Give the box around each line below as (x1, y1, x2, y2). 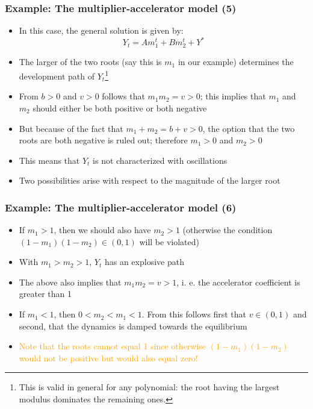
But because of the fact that (19, 122, 123, 134)
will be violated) (139, 235, 199, 248)
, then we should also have (54, 223, 151, 236)
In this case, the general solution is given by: (19, 24, 184, 37)
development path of (19, 69, 95, 82)
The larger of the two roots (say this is (19, 55, 162, 68)
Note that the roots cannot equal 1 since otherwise (19, 340, 206, 352)
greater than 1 (19, 287, 72, 300)
